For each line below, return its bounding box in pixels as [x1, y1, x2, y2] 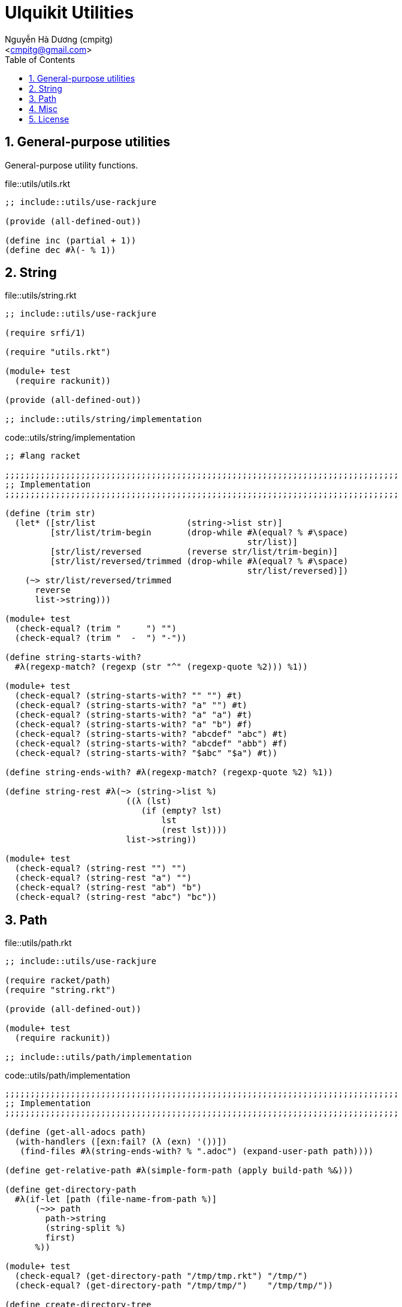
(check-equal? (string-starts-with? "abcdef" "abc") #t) [14, 729, 288, 739]
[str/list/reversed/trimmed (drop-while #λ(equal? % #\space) [50, 556, 349, 567]
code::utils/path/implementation [5, 1070, 131, 1081]
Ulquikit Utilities [5, 2, 134, 23]
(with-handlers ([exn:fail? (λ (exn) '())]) [14, 1137, 227, 1147]
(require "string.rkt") [5, 985, 116, 995]
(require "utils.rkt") [5, 347, 111, 357]
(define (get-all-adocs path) [5, 1127, 147, 1137]
